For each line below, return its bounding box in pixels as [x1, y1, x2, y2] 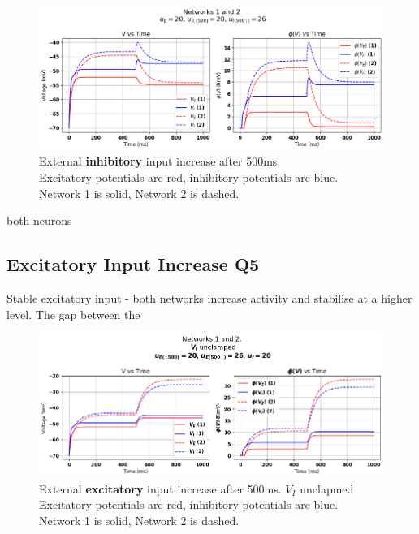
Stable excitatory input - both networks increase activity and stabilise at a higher [6, 289, 413, 306]
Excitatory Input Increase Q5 [6, 252, 260, 277]
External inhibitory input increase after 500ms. [39, 153, 281, 170]
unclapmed [300, 480, 354, 497]
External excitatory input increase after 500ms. [39, 480, 282, 497]
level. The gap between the [6, 305, 140, 322]
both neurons [6, 212, 72, 229]
